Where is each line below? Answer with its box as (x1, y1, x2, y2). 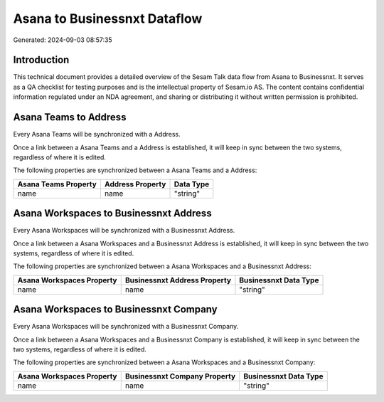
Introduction (13, 54, 70, 66)
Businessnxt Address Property (124, 275, 231, 285)
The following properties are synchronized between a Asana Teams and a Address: (13, 166, 257, 174)
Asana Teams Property (17, 179, 97, 189)
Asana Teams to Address (13, 111, 127, 124)
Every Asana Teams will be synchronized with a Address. (13, 130, 181, 139)
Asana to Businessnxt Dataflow (13, 11, 203, 26)
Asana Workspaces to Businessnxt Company (13, 303, 218, 316)
